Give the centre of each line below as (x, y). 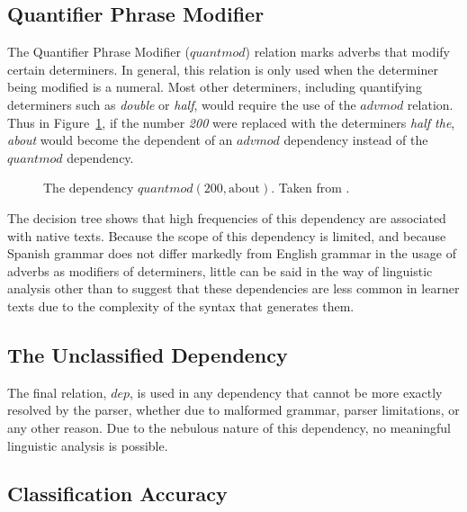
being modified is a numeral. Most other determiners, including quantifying (215, 87)
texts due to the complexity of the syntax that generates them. (181, 305)
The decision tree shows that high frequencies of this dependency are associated (227, 217)
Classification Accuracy (117, 494)
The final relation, (57, 392)
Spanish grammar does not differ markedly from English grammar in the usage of (232, 253)
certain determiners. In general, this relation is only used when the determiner (223, 69)
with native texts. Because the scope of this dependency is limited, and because (227, 235)
